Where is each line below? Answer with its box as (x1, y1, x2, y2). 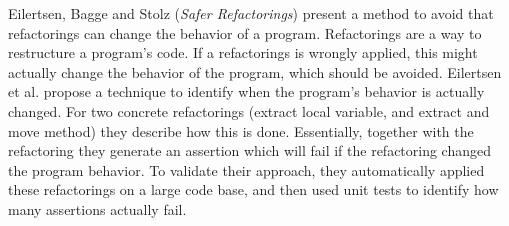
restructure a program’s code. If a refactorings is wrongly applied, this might (8, 42, 478, 63)
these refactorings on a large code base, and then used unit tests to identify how (8, 179, 499, 200)
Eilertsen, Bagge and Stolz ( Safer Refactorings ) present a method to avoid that (8, 3, 494, 23)
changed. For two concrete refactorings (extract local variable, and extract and (8, 100, 490, 121)
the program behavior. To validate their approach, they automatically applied (8, 159, 485, 180)
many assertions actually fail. (8, 198, 187, 219)
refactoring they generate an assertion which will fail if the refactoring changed (8, 140, 492, 161)
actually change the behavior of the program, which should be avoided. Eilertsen (8, 61, 502, 82)
